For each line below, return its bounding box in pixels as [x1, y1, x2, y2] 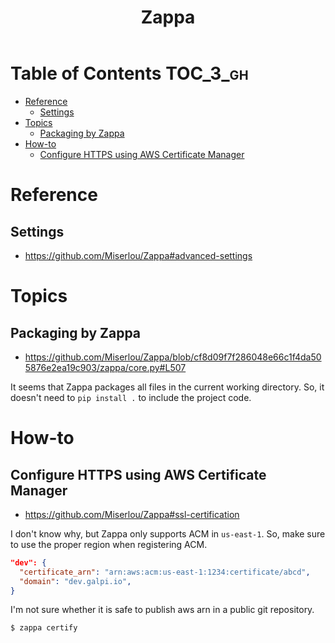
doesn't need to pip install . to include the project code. [10, 391, 252, 403]
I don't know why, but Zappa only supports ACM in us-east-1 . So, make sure [10, 527, 326, 540]
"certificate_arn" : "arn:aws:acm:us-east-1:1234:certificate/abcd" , [19, 567, 311, 577]
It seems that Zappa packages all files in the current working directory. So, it [10, 381, 325, 393]
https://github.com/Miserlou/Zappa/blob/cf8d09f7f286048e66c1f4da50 [24, 351, 322, 363]
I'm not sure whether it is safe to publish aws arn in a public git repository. [10, 604, 315, 616]
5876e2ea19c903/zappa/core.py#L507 [24, 361, 187, 373]
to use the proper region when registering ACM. [10, 538, 208, 550]
